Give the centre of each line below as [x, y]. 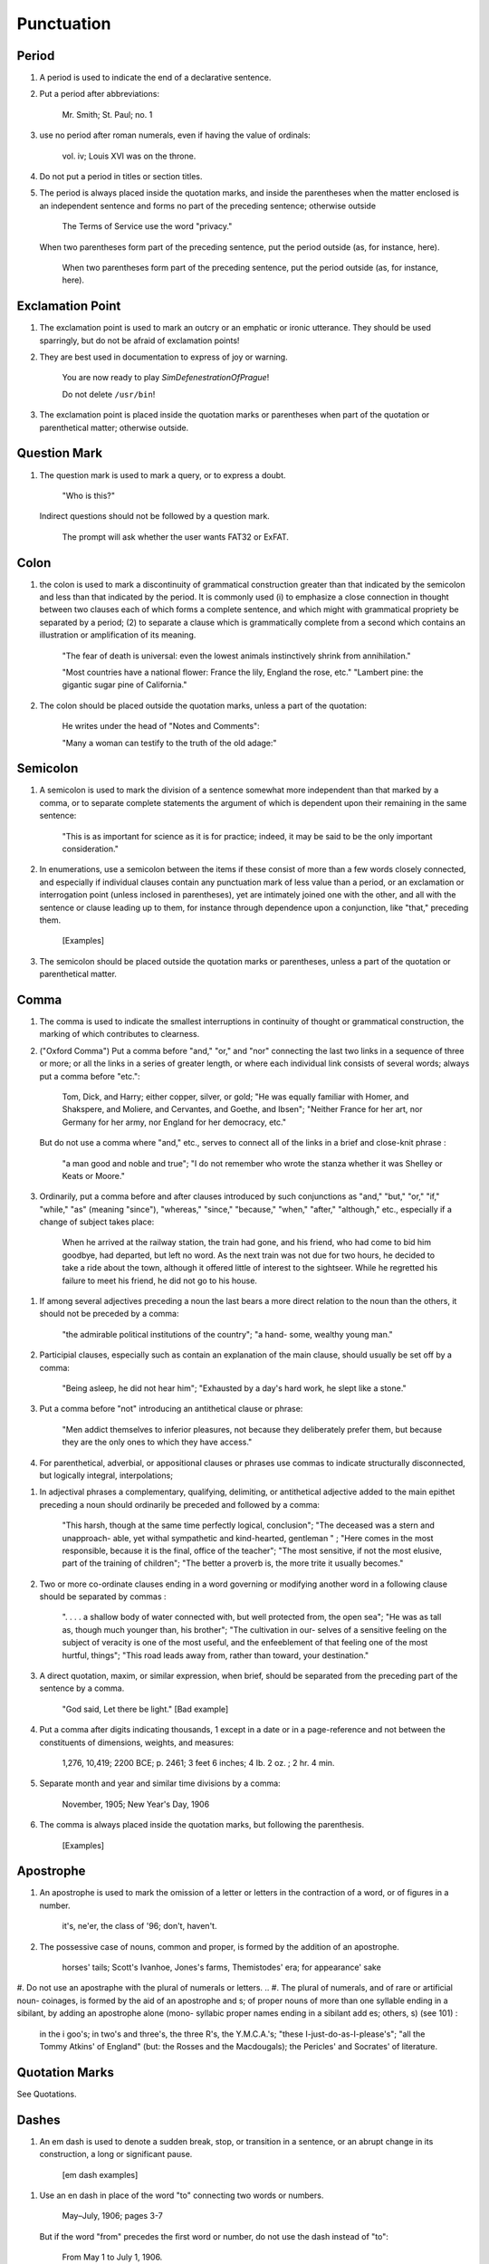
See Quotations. [47, 2094]
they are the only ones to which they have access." [157, 1442]
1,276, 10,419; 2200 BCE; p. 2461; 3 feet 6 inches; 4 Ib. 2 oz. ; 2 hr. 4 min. [198, 1762]
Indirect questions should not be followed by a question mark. [155, 516]
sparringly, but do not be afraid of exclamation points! [139, 341]
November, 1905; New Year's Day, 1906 [136, 1804]
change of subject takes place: [97, 1222]
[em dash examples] [100, 2174]
